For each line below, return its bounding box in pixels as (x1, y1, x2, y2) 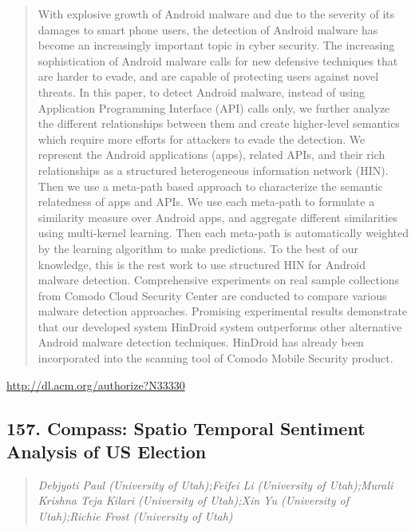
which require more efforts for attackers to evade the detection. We (38, 130, 366, 147)
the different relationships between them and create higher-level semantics (38, 115, 400, 132)
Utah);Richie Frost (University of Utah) (38, 508, 233, 525)
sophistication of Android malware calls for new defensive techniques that (38, 52, 398, 69)
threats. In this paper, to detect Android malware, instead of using (38, 83, 366, 100)
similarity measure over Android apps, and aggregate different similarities (38, 208, 398, 225)
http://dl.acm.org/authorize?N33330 (6, 376, 185, 393)
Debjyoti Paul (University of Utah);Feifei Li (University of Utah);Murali (38, 476, 393, 493)
